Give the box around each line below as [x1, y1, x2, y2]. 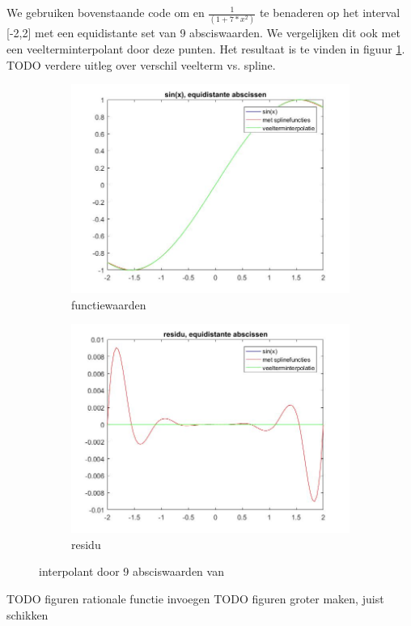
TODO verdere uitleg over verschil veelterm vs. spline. [6, 56, 276, 73]
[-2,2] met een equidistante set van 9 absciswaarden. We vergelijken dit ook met [6, 24, 400, 41]
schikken [6, 606, 49, 623]
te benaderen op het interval [259, 4, 400, 20]
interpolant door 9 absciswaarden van [39, 563, 224, 580]
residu [71, 535, 101, 552]
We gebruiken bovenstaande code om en [6, 4, 205, 20]
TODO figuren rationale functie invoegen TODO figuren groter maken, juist [6, 590, 384, 607]
